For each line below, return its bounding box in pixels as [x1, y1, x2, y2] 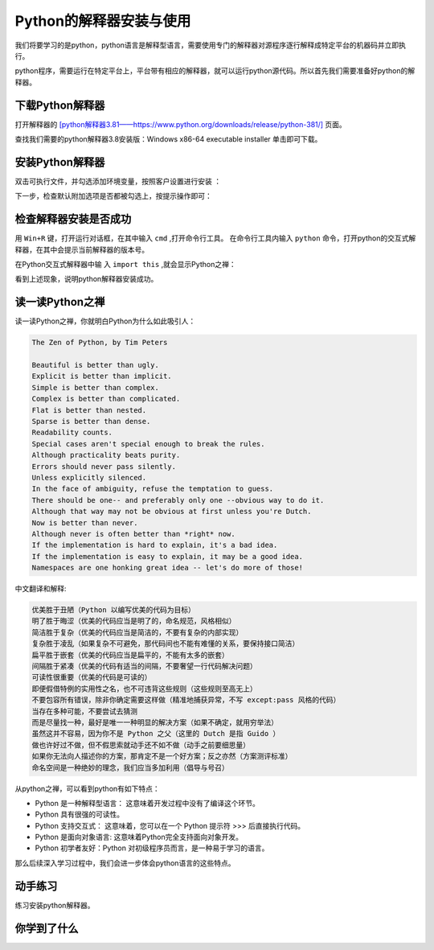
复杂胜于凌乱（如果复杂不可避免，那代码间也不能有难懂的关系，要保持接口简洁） [31, 640, 300, 648]
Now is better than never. [31, 518, 138, 527]
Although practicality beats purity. [31, 450, 181, 460]
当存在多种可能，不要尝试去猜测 [31, 706, 138, 716]
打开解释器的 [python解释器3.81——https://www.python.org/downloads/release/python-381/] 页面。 [14, 119, 347, 129]
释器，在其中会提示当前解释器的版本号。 [14, 245, 149, 254]
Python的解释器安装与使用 [14, 12, 191, 30]
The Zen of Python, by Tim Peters [31, 338, 168, 348]
